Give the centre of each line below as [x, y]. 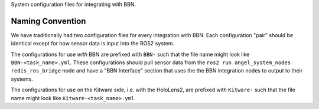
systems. [22, 79]
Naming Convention [48, 21]
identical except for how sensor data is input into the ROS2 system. [92, 44]
